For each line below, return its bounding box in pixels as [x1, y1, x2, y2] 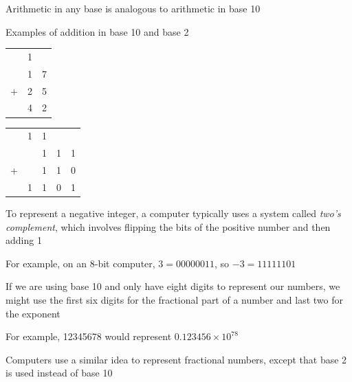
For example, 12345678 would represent [5, 329, 172, 344]
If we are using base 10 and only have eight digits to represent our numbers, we [5, 279, 340, 293]
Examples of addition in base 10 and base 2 [5, 24, 189, 38]
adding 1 [5, 233, 42, 247]
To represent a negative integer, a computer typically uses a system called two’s [5, 205, 341, 220]
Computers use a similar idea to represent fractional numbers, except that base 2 [5, 352, 347, 366]
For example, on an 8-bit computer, [5, 256, 155, 270]
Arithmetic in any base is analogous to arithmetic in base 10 [5, 1, 261, 15]
